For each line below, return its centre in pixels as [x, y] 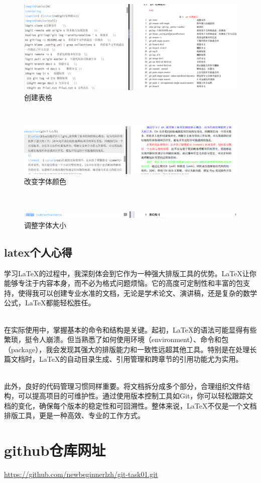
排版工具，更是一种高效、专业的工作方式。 [74, 415]
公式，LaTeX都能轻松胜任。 [50, 303]
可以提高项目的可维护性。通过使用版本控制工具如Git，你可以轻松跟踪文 [136, 396]
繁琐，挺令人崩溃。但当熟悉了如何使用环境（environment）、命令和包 [116, 339]
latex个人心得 [38, 252]
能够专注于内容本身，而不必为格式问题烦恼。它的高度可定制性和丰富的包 [123, 283]
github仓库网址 [55, 450]
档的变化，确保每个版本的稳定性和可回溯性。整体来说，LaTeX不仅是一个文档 [130, 405]
